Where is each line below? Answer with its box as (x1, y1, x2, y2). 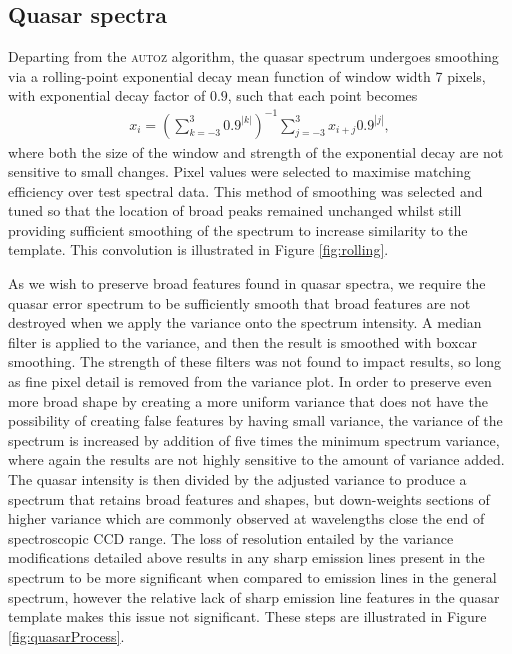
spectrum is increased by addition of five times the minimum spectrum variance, (8, 429, 500, 450)
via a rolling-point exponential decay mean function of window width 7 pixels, (8, 65, 486, 86)
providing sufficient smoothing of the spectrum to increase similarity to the (8, 219, 468, 240)
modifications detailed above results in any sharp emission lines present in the (8, 547, 485, 568)
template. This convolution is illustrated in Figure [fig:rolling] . (8, 239, 389, 260)
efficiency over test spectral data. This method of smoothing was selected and (8, 180, 483, 201)
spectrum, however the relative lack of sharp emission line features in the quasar (8, 586, 500, 607)
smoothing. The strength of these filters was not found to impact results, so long (8, 351, 502, 372)
